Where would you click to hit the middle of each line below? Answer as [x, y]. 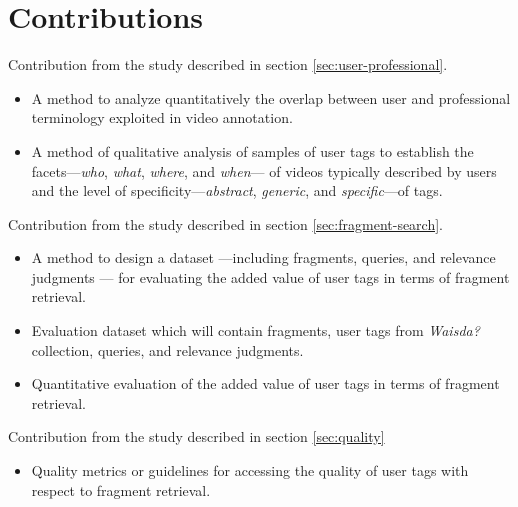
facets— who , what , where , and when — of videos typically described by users [264, 170]
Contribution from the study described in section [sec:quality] [196, 436]
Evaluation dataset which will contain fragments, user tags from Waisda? [255, 330]
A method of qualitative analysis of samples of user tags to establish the [252, 150]
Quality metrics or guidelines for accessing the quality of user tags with [250, 470]
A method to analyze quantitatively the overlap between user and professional [271, 97]
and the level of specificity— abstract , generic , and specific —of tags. [237, 190]
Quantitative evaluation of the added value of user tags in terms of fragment [265, 383]
